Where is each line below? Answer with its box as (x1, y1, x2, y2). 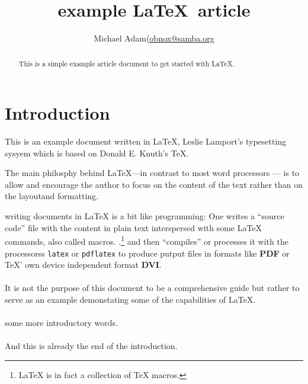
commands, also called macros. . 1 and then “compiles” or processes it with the (5, 233, 288, 247)
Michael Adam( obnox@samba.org (94, 32, 214, 44)
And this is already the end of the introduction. (5, 340, 178, 352)
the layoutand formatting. (5, 190, 98, 202)
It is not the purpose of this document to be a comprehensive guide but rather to (5, 281, 300, 294)
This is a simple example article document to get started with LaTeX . (18, 58, 235, 68)
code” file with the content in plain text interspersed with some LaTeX (5, 221, 262, 233)
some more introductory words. (5, 316, 118, 329)
